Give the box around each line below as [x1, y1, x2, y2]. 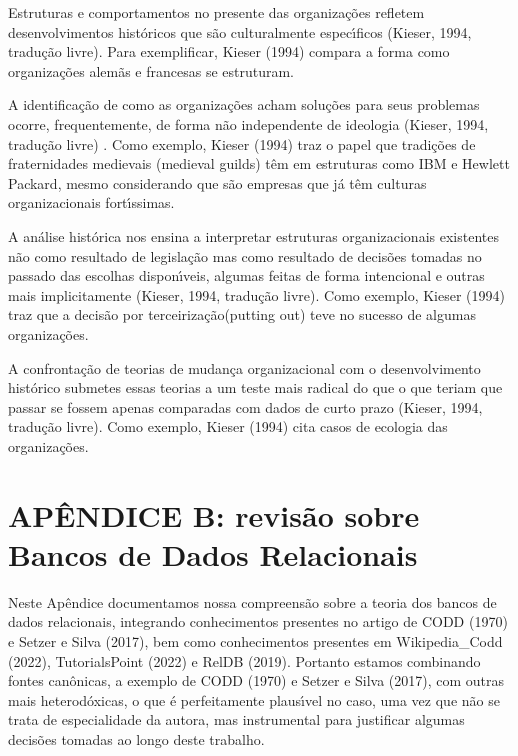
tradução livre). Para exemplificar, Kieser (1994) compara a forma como [8, 41, 450, 62]
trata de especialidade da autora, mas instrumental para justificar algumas [8, 709, 465, 730]
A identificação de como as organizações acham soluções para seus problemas [8, 94, 480, 115]
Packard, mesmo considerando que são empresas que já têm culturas [8, 172, 427, 193]
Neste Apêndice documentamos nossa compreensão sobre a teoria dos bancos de [8, 591, 497, 612]
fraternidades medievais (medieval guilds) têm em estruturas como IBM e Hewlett [8, 153, 510, 174]
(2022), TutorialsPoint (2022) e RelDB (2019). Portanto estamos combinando [8, 650, 481, 671]
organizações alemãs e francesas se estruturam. [8, 60, 295, 81]
